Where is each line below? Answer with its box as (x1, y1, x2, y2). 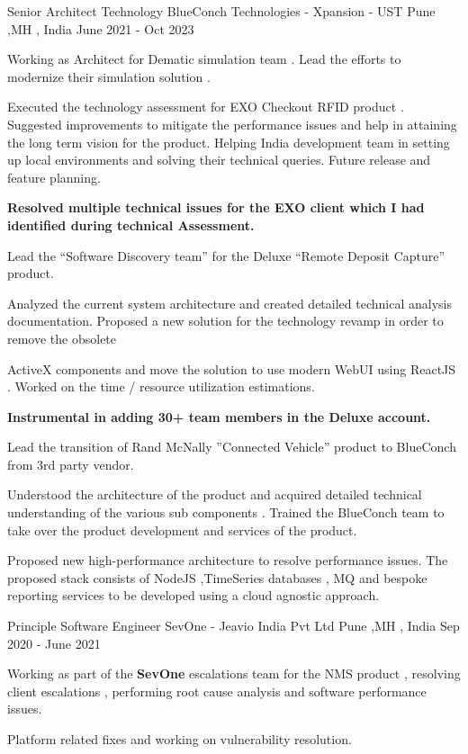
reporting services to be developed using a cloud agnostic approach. (7, 586, 380, 605)
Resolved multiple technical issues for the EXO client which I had (7, 198, 425, 217)
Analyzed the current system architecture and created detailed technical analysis (7, 293, 452, 312)
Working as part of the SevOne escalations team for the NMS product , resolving (7, 664, 461, 683)
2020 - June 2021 (7, 633, 101, 652)
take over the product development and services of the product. (7, 520, 357, 539)
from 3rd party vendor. (7, 454, 134, 473)
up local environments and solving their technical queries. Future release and (7, 150, 431, 169)
